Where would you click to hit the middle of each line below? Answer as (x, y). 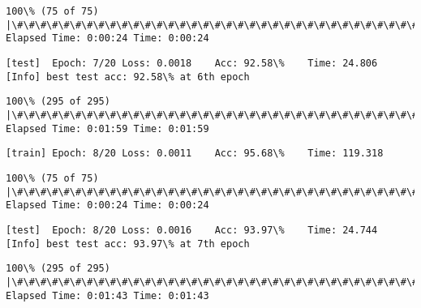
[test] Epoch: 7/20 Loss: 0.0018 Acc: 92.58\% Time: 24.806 (192, 63)
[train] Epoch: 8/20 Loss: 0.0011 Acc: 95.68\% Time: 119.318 (195, 154)
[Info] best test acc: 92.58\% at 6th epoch (128, 77)
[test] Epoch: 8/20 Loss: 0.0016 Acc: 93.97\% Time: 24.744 (192, 230)
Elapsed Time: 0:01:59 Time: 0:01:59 (107, 128)
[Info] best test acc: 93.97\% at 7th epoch (128, 244)
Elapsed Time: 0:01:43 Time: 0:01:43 (107, 295)
